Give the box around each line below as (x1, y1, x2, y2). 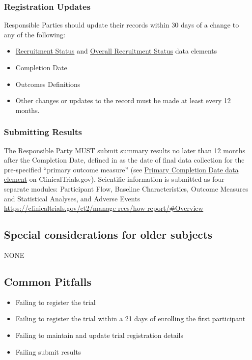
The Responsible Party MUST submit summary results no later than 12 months (4, 145, 246, 155)
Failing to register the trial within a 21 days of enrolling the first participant (15, 313, 246, 324)
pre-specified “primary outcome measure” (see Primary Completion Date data (4, 164, 239, 174)
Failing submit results (15, 346, 81, 357)
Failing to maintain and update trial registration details (15, 330, 183, 340)
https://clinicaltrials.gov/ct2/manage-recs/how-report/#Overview (4, 203, 203, 213)
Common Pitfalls (4, 274, 91, 289)
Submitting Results (4, 126, 82, 138)
